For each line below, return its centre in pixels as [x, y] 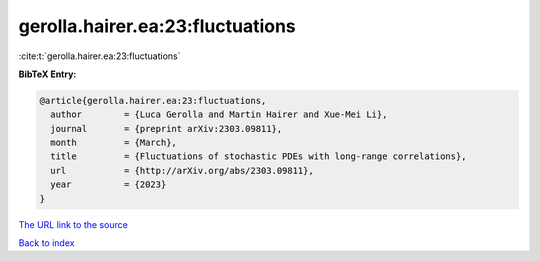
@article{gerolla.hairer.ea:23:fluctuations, [153, 100]
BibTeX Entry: [47, 74]
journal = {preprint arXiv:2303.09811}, [166, 128]
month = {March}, [113, 143]
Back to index [46, 243]
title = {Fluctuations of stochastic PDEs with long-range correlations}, [258, 156]
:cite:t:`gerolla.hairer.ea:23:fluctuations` [99, 56]
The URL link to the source [73, 224]
